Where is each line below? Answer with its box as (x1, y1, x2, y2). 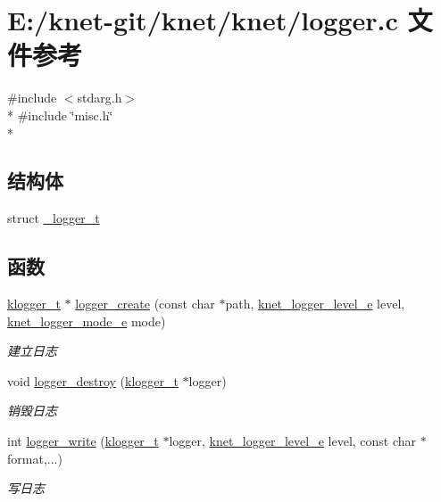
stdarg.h (77, 88, 122, 107)
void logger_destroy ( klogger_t (7, 371, 179, 390)
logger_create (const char (75, 294, 215, 313)
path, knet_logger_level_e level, (225, 294, 405, 313)
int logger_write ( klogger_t (7, 432, 159, 450)
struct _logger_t (7, 209, 100, 227)
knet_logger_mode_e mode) (7, 311, 166, 330)
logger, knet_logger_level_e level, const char (169, 432, 417, 450)
